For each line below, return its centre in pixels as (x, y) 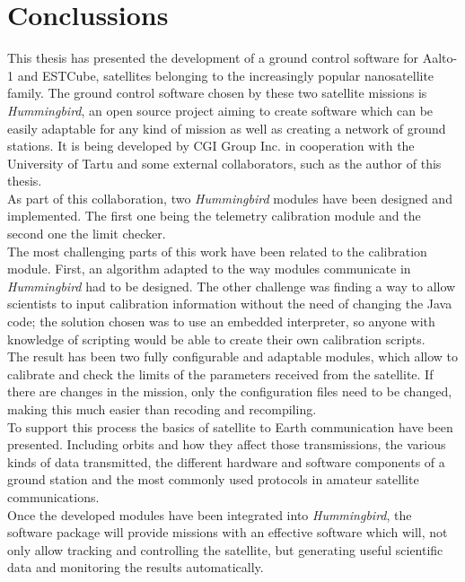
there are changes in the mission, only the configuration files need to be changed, (230, 391)
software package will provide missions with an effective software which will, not (228, 532)
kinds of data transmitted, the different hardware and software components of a (226, 461)
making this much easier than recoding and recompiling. (162, 409)
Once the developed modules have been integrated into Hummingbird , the (210, 514)
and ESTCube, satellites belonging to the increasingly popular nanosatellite (226, 75)
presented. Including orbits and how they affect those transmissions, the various (227, 444)
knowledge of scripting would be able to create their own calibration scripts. (216, 339)
